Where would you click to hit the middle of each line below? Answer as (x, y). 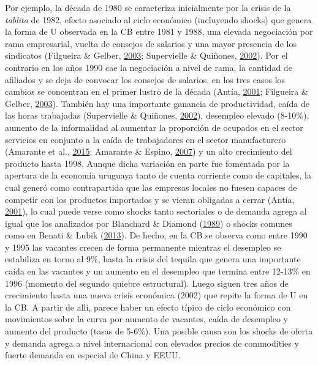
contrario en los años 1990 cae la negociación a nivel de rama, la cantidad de (149, 67)
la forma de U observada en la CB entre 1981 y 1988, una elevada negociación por (159, 31)
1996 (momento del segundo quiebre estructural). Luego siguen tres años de (147, 283)
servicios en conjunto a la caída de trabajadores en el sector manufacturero (146, 139)
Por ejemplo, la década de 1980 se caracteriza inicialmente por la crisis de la (148, 7)
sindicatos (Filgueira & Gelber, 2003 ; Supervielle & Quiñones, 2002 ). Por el (146, 55)
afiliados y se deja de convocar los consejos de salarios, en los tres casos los (145, 79)
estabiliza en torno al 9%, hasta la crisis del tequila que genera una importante (153, 259)
